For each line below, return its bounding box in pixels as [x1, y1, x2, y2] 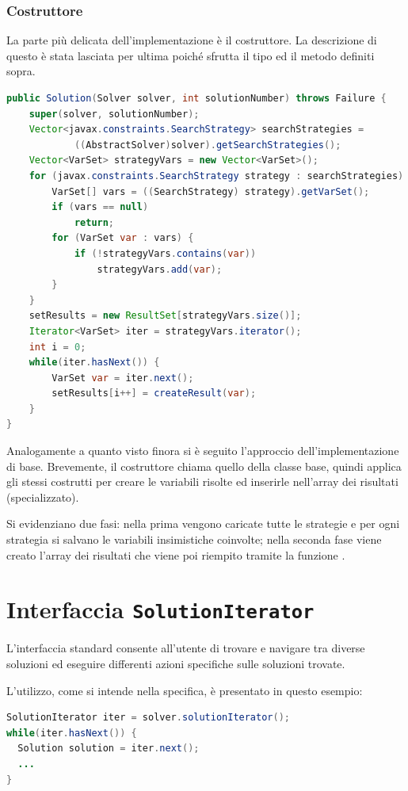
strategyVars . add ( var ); [97, 263, 223, 275]
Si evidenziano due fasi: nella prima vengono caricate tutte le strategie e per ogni [6, 515, 400, 532]
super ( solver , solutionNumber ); [29, 108, 200, 120]
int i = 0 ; [29, 341, 86, 353]
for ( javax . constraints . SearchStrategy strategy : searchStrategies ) [29, 170, 404, 182]
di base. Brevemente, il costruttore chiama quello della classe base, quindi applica [6, 457, 402, 474]
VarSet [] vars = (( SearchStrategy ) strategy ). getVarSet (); [51, 185, 370, 197]
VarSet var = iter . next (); [51, 372, 194, 384]
